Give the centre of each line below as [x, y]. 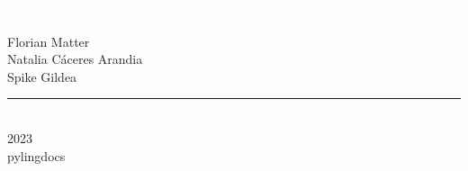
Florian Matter [49, 41]
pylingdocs [36, 155]
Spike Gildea [42, 76]
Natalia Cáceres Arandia [75, 59]
